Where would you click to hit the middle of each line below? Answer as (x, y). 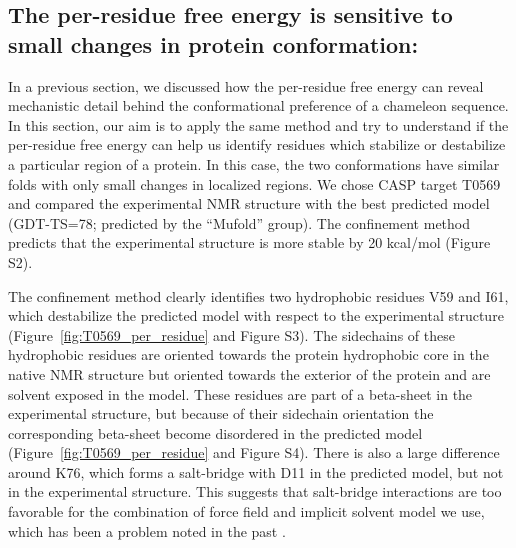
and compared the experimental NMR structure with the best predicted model (249, 203)
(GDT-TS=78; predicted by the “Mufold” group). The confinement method (239, 222)
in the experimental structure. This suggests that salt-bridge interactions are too (255, 491)
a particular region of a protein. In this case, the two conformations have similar (254, 163)
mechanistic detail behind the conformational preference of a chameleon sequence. (258, 105)
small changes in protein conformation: (213, 43)
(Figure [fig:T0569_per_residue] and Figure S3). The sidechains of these (231, 334)
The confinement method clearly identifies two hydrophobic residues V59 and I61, (258, 295)
